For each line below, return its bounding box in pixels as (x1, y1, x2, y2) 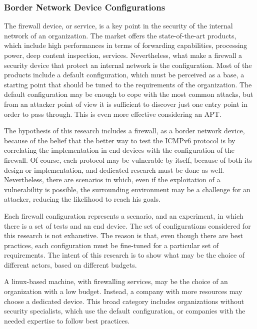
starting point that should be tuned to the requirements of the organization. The (4, 79, 252, 89)
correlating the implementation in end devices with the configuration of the (4, 145, 235, 155)
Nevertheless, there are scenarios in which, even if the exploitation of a (4, 174, 220, 185)
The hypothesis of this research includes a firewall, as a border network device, (4, 125, 245, 136)
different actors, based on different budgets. (4, 259, 137, 270)
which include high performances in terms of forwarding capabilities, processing (4, 40, 247, 50)
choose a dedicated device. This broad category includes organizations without (4, 296, 244, 306)
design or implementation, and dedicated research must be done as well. (4, 164, 224, 175)
